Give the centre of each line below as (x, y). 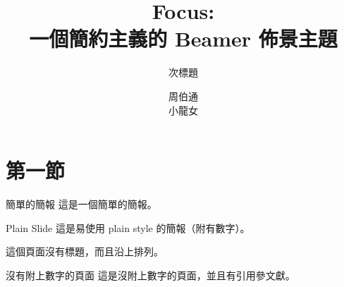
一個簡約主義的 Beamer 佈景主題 (183, 38)
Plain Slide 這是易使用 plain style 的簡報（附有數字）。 (128, 227)
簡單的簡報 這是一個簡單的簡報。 (81, 204)
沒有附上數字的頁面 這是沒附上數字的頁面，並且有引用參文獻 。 (150, 275)
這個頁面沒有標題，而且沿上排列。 (85, 251)
